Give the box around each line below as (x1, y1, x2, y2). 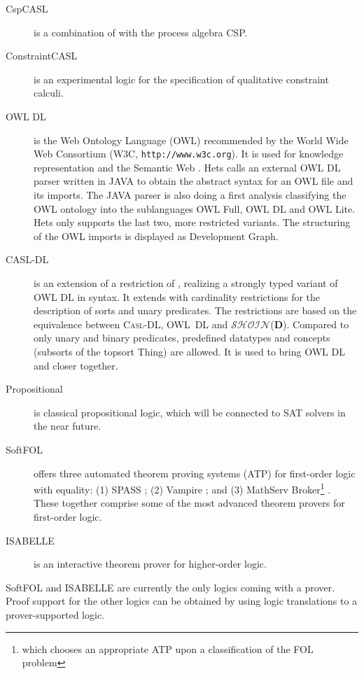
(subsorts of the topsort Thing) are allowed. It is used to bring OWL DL (34, 344, 345, 358)
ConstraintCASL (6, 48, 78, 63)
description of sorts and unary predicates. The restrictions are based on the (34, 303, 357, 318)
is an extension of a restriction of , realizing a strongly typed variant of (34, 275, 338, 290)
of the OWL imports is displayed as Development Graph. (34, 228, 279, 243)
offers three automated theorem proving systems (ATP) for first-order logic (34, 465, 356, 480)
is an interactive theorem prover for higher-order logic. (34, 556, 267, 571)
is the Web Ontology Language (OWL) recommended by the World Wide (34, 132, 349, 147)
